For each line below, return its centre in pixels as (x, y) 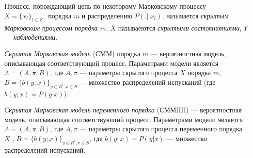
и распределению (107, 15)
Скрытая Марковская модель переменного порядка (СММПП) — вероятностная (123, 110)
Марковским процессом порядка (51, 27)
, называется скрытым (195, 15)
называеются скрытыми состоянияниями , (180, 27)
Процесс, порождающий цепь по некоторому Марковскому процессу (105, 6)
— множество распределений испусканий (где (148, 82)
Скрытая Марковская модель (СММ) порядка (72, 53)
